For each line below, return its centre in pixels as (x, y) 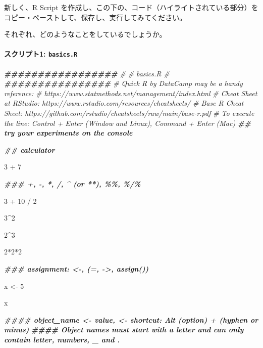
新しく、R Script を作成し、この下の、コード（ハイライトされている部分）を (131, 7)
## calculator (30, 149)
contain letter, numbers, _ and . (62, 339)
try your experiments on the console (68, 133)
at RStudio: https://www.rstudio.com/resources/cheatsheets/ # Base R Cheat (124, 103)
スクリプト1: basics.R (41, 54)
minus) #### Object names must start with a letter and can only (124, 330)
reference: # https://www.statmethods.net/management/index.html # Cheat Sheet (131, 93)
